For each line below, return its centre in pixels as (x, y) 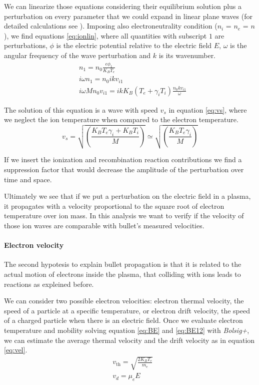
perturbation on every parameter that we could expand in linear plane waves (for (128, 16)
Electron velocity (34, 245)
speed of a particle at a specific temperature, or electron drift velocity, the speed (127, 310)
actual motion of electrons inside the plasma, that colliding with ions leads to (122, 274)
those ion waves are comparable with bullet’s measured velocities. (104, 226)
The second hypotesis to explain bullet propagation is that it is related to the (123, 264)
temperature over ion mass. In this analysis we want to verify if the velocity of (124, 216)
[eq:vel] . (16, 350)
